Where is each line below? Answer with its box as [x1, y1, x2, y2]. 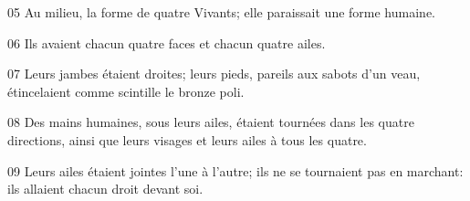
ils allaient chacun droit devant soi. [7, 179, 204, 198]
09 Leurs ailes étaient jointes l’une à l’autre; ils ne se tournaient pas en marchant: [7, 161, 464, 180]
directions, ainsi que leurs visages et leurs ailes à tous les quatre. [7, 130, 367, 149]
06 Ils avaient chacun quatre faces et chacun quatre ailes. [7, 33, 326, 52]
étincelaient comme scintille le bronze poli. [7, 81, 245, 100]
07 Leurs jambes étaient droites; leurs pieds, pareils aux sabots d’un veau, [7, 64, 421, 83]
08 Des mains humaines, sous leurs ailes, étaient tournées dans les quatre [7, 112, 414, 132]
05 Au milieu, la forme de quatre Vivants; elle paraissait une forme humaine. [7, 3, 435, 21]
